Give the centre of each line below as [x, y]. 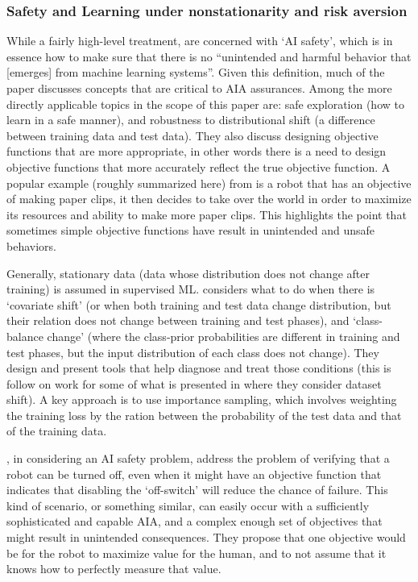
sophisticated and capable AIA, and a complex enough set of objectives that [195, 521]
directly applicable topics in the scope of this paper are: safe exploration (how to [205, 104]
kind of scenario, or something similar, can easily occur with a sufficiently [188, 505]
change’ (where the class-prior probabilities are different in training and [223, 336]
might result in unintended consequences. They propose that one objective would [206, 537]
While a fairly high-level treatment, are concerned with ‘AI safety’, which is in [200, 41]
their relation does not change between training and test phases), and [178, 320]
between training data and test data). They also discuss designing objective [192, 135]
